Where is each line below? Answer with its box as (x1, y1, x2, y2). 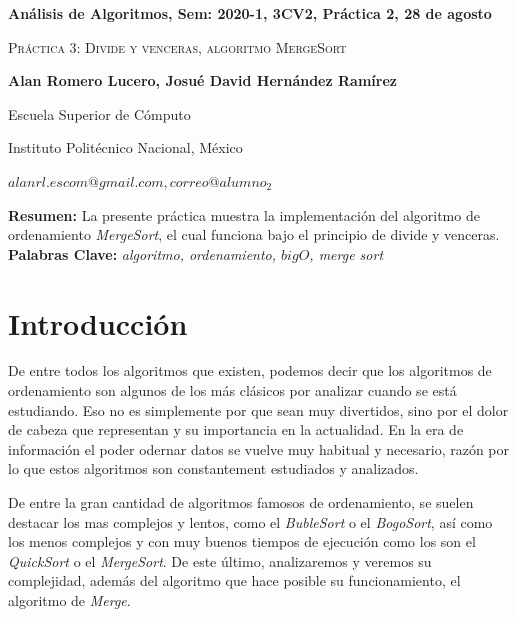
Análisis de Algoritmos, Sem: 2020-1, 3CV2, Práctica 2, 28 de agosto (8, 3, 492, 23)
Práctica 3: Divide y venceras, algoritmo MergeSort (8, 36, 347, 57)
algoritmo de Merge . (8, 590, 131, 610)
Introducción (8, 302, 188, 343)
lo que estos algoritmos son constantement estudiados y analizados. (8, 458, 419, 479)
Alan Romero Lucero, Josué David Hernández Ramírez (8, 70, 397, 91)
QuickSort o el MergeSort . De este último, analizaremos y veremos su (8, 550, 432, 571)
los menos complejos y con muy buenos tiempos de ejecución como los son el (8, 531, 476, 552)
